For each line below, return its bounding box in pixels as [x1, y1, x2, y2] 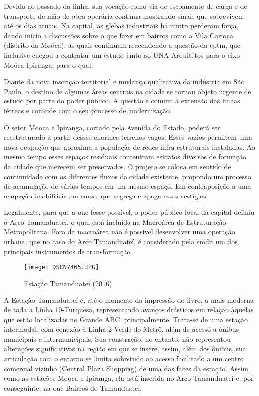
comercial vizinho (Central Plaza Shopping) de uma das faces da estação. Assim [4, 363, 248, 373]
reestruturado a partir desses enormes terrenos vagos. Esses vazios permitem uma [4, 132, 252, 142]
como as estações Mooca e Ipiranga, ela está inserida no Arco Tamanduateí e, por [4, 373, 254, 383]
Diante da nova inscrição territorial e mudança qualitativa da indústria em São [4, 76, 245, 87]
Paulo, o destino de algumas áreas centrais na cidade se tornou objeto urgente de [4, 86, 251, 96]
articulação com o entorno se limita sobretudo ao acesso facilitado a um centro [4, 353, 244, 364]
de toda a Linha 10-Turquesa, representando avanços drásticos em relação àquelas [4, 304, 254, 315]
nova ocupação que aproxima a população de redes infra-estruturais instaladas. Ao [4, 141, 255, 152]
